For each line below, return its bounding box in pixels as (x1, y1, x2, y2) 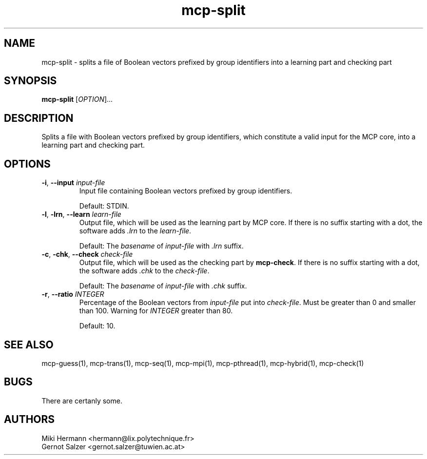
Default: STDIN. (79, 202, 129, 210)
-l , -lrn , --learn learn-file (41, 210, 121, 219)
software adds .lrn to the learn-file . (79, 227, 192, 235)
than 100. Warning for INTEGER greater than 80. (79, 306, 233, 315)
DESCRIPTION (4, 112, 74, 124)
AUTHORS (4, 413, 55, 426)
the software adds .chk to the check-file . (79, 267, 210, 275)
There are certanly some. (41, 396, 122, 405)
